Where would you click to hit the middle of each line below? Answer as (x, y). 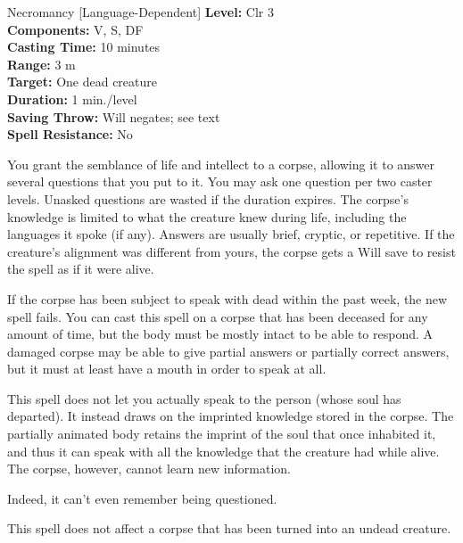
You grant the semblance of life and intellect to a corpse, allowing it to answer (221, 164)
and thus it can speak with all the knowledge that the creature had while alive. (223, 451)
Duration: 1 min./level (72, 99)
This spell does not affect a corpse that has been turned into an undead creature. (229, 528)
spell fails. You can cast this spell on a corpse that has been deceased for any (218, 316)
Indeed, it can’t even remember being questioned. (142, 498)
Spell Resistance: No (70, 134)
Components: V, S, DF (75, 29)
